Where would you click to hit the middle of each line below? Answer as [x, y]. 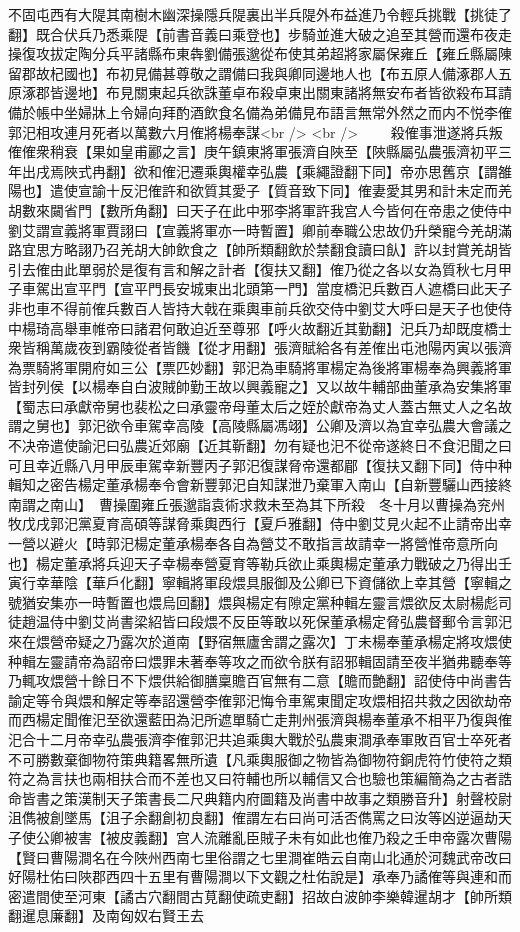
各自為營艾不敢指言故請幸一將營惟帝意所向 [357, 543]
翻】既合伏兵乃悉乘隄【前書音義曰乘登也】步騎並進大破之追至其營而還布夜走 [260, 33]
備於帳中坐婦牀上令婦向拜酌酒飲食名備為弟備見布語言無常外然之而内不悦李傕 [260, 111]
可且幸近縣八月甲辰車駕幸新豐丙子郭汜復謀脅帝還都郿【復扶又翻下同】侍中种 [260, 464]
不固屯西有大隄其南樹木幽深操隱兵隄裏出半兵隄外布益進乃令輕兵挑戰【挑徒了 [260, 14]
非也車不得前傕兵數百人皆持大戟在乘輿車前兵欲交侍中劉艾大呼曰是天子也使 [253, 307]
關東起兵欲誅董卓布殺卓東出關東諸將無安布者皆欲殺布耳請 [322, 92]
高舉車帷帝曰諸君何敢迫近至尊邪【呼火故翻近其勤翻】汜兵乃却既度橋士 [280, 327]
